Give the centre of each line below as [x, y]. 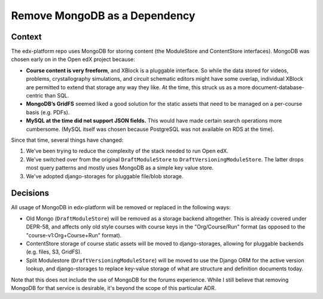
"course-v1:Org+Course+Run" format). [74, 235]
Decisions [30, 193]
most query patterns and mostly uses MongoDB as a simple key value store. [120, 168]
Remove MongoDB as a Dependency [103, 16]
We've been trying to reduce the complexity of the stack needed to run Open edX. [127, 151]
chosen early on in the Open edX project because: [73, 59]
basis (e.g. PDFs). [48, 112]
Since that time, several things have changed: [67, 140]
